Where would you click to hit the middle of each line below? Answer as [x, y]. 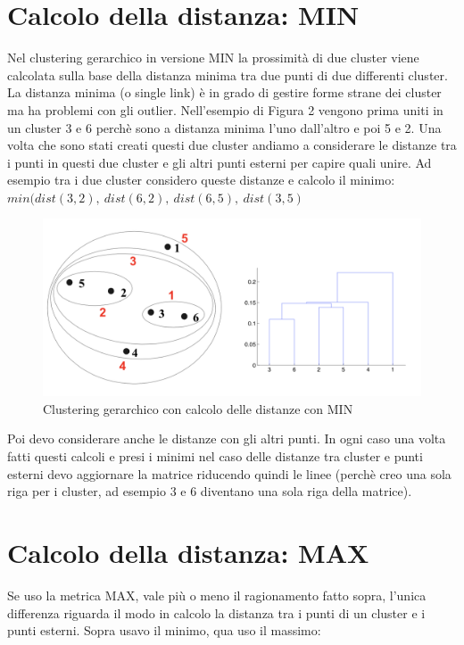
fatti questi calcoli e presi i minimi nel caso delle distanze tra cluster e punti [215, 456]
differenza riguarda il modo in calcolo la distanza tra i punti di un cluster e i [216, 612]
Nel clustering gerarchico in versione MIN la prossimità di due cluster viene [213, 58]
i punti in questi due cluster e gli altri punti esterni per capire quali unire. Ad [220, 162]
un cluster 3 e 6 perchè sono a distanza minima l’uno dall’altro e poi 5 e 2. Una [224, 127]
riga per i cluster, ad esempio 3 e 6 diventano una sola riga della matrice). [210, 491]
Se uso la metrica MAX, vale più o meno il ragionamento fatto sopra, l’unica [217, 595]
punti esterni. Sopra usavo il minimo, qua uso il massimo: [164, 630]
